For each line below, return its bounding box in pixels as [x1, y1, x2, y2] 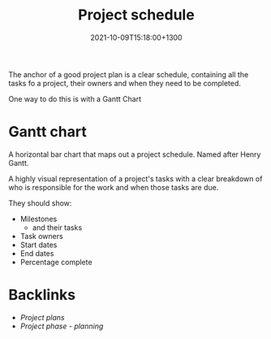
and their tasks [32, 222, 83, 233]
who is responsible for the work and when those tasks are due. [8, 182, 219, 192]
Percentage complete [19, 257, 92, 267]
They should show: [8, 198, 72, 208]
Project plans [19, 312, 65, 322]
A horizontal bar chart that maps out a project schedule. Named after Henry [8, 149, 261, 159]
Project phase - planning [19, 321, 104, 331]
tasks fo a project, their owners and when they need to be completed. [8, 78, 242, 88]
